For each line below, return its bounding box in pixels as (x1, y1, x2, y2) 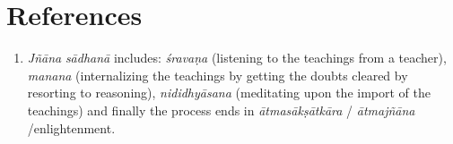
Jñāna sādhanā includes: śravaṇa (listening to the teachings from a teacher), (27, 48, 447, 67)
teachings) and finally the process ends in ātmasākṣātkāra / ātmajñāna (27, 100, 415, 119)
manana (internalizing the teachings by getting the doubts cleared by (27, 65, 408, 84)
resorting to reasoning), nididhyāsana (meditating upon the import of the (27, 83, 431, 102)
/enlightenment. (27, 118, 116, 137)
